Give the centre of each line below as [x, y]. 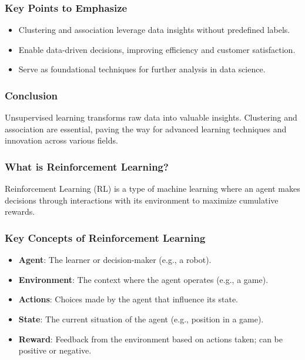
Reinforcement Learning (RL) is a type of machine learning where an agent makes [152, 189]
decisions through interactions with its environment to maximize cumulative [142, 200]
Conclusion [31, 95]
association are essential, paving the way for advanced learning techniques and [146, 129]
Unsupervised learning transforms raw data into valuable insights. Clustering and [151, 117]
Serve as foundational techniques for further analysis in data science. [142, 69]
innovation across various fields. [61, 140]
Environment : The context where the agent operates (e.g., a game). [143, 279]
